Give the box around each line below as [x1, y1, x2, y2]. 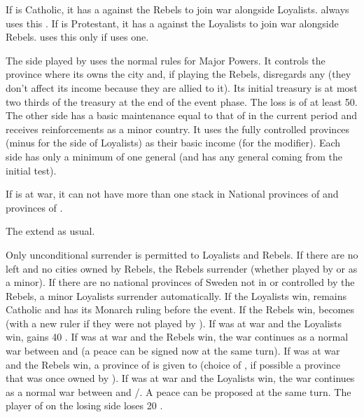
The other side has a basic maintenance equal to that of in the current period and [6, 108, 358, 123]
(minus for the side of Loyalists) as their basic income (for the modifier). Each [6, 135, 341, 150]
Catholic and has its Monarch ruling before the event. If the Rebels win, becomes [6, 302, 354, 317]
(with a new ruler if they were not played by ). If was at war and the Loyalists [6, 315, 342, 330]
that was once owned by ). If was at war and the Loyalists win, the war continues [6, 371, 355, 385]
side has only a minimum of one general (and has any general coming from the [6, 149, 342, 163]
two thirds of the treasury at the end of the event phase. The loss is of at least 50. [6, 94, 358, 109]
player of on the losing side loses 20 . [6, 398, 163, 413]
